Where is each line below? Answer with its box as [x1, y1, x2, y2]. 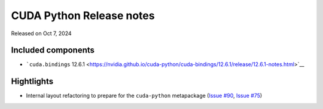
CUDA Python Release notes [11, 9, 155, 22]
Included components [11, 45, 95, 55]
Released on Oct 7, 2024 [11, 30, 72, 37]
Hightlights [11, 76, 54, 86]
